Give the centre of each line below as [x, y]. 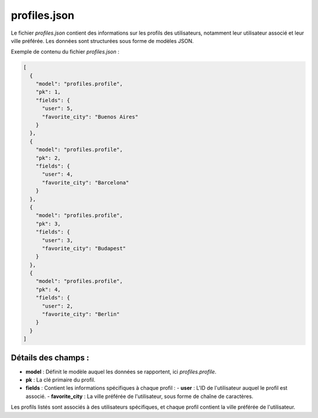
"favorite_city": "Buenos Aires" [90, 117]
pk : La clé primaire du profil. [60, 380]
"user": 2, [58, 306]
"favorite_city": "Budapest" [84, 248]
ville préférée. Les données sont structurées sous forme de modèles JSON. [102, 41]
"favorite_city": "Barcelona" [86, 183]
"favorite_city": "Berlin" [81, 314]
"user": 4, [58, 174]
